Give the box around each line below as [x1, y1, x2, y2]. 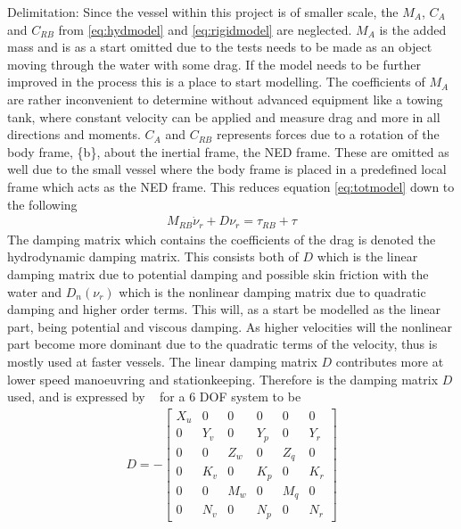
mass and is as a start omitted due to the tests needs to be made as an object [7, 37, 432, 56]
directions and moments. [7, 125, 141, 144]
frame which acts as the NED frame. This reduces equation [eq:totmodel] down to [7, 177, 455, 195]
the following [7, 194, 78, 213]
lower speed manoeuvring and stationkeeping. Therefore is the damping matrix [7, 369, 439, 388]
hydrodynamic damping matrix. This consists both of [7, 247, 299, 266]
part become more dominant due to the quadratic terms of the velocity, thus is [7, 335, 438, 353]
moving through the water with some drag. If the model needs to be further [7, 54, 421, 73]
